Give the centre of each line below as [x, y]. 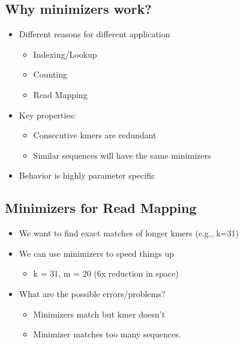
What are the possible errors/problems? [92, 293]
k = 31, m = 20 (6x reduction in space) [106, 273]
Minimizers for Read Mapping [101, 208]
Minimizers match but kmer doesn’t [99, 314]
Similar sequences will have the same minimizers [122, 155]
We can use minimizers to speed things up [96, 253]
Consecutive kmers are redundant [95, 135]
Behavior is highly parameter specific [87, 175]
